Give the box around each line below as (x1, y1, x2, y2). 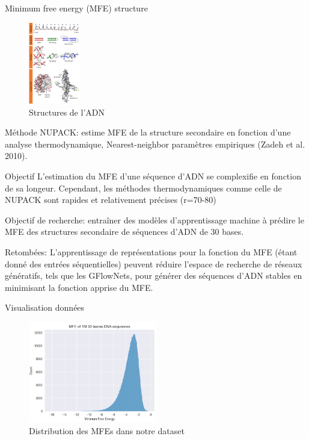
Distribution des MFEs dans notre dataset (29, 424, 185, 437)
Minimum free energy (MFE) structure (5, 2, 148, 14)
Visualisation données (5, 301, 85, 314)
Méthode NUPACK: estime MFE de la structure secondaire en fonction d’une (5, 126, 291, 139)
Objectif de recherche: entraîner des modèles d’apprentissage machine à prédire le (5, 213, 304, 226)
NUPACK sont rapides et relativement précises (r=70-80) (5, 193, 216, 206)
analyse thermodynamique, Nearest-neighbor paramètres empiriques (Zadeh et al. (5, 137, 305, 150)
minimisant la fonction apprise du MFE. (5, 281, 153, 293)
